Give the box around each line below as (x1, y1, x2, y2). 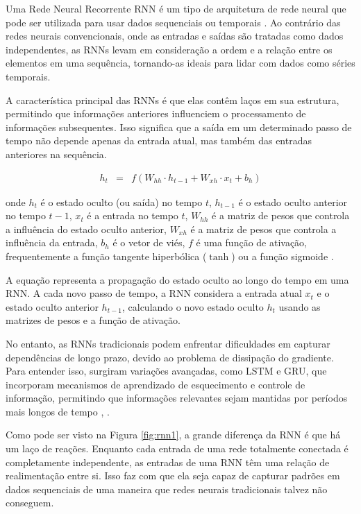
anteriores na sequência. (6, 146, 107, 161)
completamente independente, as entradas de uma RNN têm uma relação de (6, 454, 330, 469)
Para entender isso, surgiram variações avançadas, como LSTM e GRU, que (6, 363, 327, 378)
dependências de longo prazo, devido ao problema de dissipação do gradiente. (6, 350, 334, 364)
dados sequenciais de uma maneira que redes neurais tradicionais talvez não (6, 481, 328, 496)
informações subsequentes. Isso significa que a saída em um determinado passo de (6, 119, 352, 134)
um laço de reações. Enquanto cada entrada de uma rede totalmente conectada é (6, 441, 349, 456)
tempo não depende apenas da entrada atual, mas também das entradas (6, 133, 312, 148)
